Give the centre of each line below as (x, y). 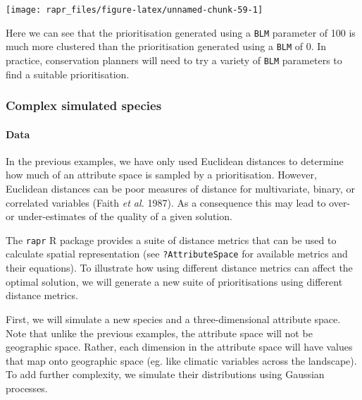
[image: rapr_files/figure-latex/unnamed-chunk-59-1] (135, 10)
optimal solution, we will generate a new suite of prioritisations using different (174, 281)
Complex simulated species (84, 105)
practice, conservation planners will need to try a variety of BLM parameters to (174, 60)
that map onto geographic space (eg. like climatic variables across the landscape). (181, 360)
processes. (27, 388)
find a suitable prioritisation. (68, 74)
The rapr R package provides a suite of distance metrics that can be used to (171, 240)
